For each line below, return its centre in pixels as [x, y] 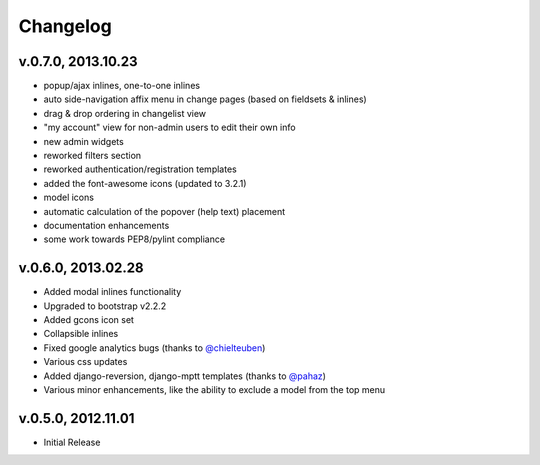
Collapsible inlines [81, 334]
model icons [69, 197]
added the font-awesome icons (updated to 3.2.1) [145, 183]
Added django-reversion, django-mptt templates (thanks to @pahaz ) [185, 376]
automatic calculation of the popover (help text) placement [164, 211]
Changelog [65, 26]
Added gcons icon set [89, 320]
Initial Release [72, 442]
